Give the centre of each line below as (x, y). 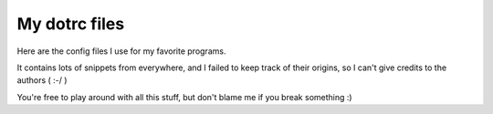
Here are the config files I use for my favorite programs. (121, 51)
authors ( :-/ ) (42, 80)
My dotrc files (71, 24)
